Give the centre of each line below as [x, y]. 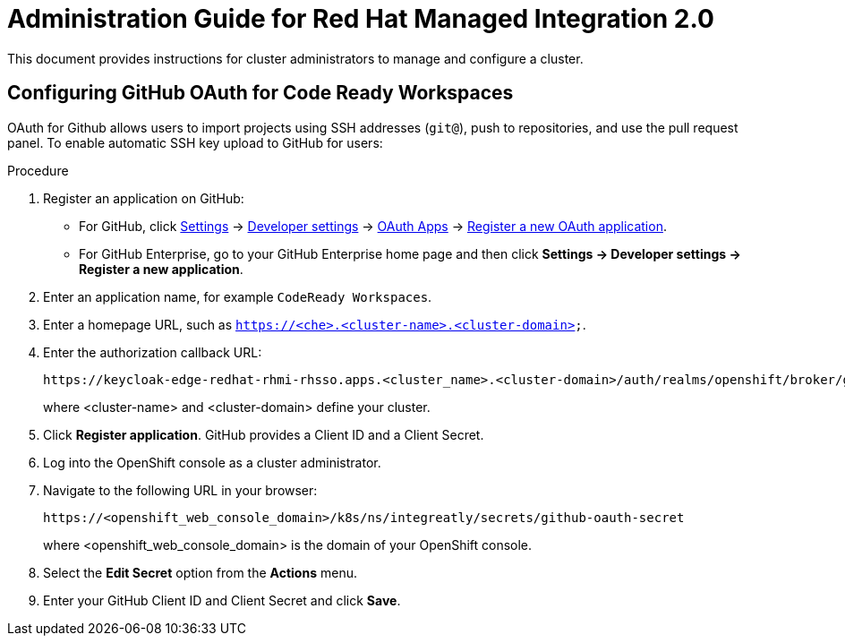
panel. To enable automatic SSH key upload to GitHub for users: [195, 142]
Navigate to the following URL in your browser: [180, 490]
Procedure [38, 170]
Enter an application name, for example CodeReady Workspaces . [238, 296]
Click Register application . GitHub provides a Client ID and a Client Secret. [264, 434]
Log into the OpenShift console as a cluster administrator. [212, 462]
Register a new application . [161, 269]
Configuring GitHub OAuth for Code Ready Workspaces [260, 93]
